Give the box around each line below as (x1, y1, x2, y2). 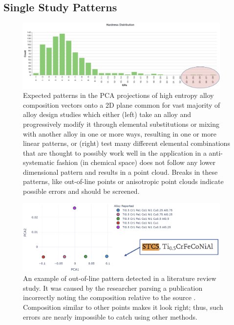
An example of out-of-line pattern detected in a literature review (23, 273, 216, 283)
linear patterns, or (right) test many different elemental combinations (23, 138, 230, 148)
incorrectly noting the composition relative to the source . (23, 292, 196, 302)
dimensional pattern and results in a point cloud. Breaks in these (23, 166, 218, 177)
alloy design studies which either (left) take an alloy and (23, 109, 191, 119)
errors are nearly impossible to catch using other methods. (23, 311, 197, 322)
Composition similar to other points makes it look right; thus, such (23, 302, 223, 312)
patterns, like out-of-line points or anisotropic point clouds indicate (23, 176, 224, 186)
